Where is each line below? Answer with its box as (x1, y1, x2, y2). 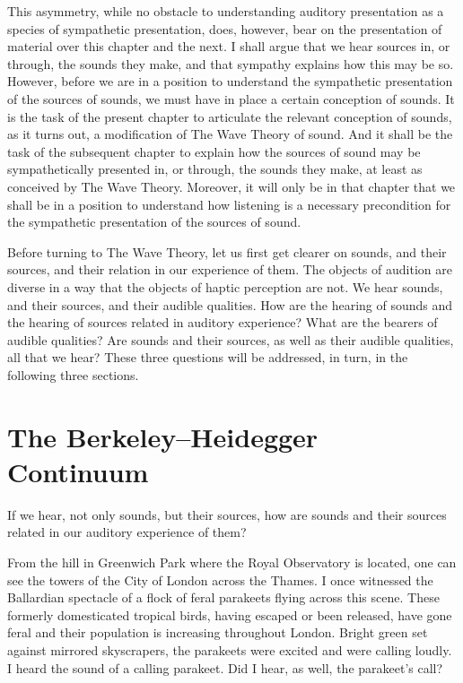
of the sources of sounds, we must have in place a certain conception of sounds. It (7, 89, 455, 108)
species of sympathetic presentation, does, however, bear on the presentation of (7, 19, 442, 38)
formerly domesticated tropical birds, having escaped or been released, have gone (7, 605, 452, 624)
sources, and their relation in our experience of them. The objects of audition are (7, 260, 452, 279)
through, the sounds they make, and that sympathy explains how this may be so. (7, 54, 454, 73)
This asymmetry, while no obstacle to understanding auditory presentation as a (7, 2, 444, 20)
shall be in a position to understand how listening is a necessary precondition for (7, 195, 451, 213)
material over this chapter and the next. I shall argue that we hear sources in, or (7, 37, 450, 56)
